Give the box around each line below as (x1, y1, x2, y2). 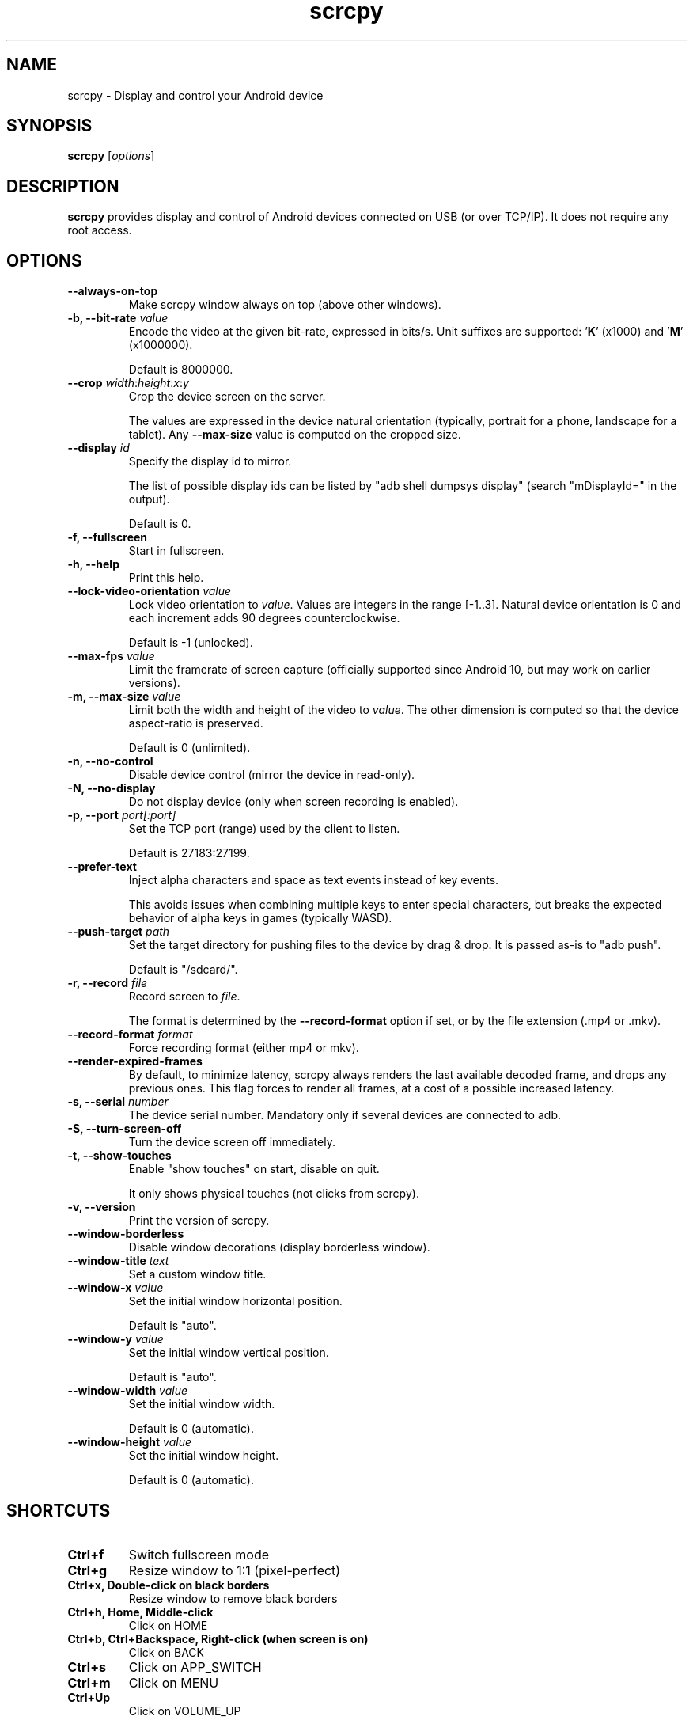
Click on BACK (128, 1645, 205, 1659)
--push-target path (67, 925, 170, 939)
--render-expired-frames (67, 1054, 203, 1069)
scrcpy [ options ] (67, 149, 155, 163)
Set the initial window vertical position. (128, 1346, 329, 1360)
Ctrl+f (67, 1546, 104, 1562)
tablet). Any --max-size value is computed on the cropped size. (128, 427, 461, 442)
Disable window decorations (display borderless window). (128, 1240, 430, 1255)
